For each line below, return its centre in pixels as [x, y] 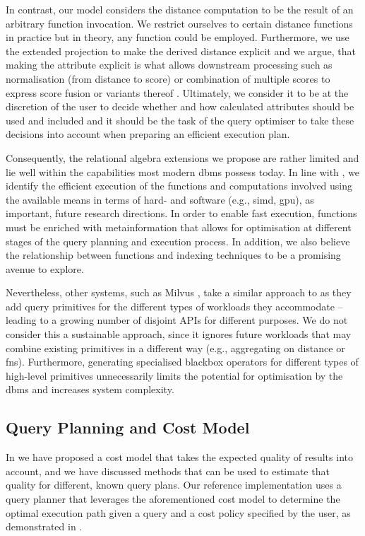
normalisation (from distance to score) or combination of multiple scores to [168, 78]
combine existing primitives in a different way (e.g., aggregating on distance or [175, 348]
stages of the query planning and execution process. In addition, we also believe [178, 241]
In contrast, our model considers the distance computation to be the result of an [180, 9]
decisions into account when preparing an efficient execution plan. [148, 134]
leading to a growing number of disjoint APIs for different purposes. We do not [177, 320]
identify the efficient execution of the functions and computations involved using [179, 186]
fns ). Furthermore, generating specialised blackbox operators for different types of [182, 362]
